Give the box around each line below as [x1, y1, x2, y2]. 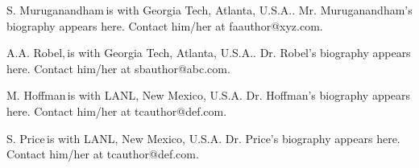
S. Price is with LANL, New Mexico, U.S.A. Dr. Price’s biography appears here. [6, 129, 400, 146]
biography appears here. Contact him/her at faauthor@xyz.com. [6, 17, 323, 34]
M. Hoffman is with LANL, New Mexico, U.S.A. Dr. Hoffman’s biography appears [6, 87, 411, 104]
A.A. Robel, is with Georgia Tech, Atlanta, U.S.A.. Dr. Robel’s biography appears [6, 44, 411, 61]
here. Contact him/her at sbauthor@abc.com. [6, 59, 230, 76]
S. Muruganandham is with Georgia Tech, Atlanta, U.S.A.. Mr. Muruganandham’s [6, 2, 413, 18]
